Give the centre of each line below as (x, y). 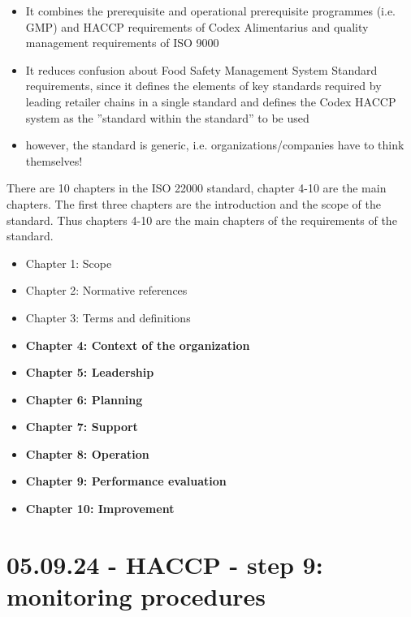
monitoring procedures (136, 596)
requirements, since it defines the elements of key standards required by (203, 86)
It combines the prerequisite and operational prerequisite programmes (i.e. (210, 11)
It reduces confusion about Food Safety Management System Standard (201, 69)
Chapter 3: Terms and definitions (108, 317)
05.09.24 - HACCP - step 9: (165, 564)
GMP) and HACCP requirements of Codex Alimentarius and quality (197, 26)
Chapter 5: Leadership (90, 372)
